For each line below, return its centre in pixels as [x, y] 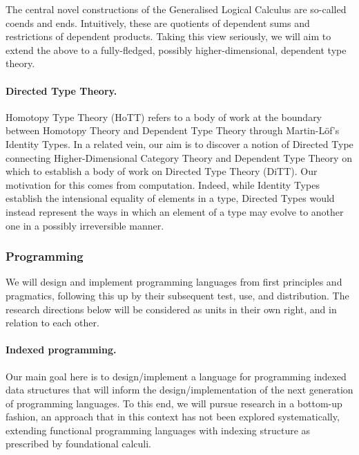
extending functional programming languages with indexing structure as [158, 430]
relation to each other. [52, 323]
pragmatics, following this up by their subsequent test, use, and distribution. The [177, 295]
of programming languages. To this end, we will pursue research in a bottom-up [174, 403]
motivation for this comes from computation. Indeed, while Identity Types [163, 184]
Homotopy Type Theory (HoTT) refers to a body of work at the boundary [164, 117]
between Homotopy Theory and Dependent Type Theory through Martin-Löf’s [173, 130]
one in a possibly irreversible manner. [85, 225]
